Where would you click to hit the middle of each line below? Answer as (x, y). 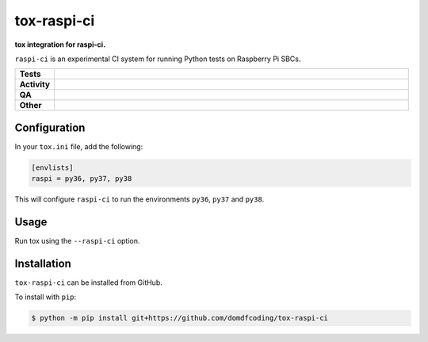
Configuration (50, 127)
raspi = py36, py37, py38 (82, 179)
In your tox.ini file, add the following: (79, 146)
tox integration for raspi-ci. (60, 44)
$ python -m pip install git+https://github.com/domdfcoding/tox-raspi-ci (180, 318)
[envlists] (52, 167)
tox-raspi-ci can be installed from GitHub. (88, 282)
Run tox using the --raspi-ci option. (77, 241)
